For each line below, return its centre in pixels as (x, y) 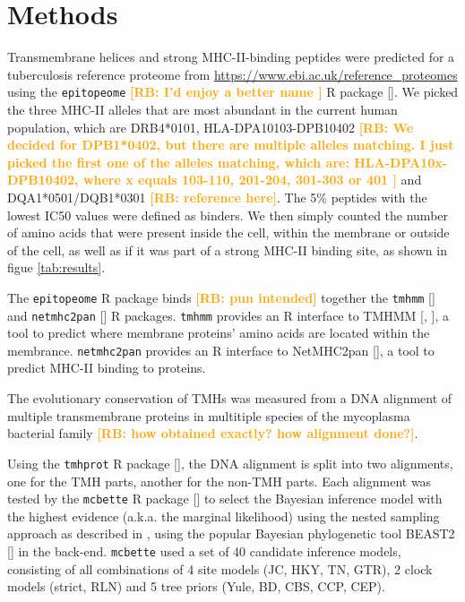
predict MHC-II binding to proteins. (107, 368)
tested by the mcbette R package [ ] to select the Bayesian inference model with (225, 499)
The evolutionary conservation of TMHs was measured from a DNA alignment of (230, 398)
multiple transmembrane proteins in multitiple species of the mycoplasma (209, 415)
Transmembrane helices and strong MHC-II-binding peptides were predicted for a (231, 57)
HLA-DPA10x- (401, 162)
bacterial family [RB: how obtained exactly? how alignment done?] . (213, 433)
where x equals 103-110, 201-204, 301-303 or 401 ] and (252, 180)
